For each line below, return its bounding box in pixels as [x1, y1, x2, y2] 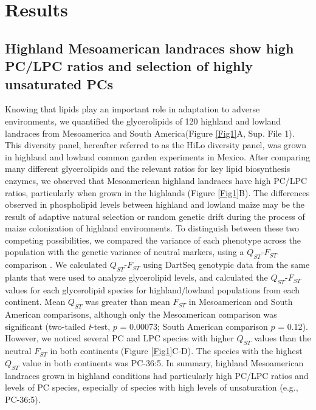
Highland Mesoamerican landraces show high [5, 38, 294, 57]
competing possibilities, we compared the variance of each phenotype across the [5, 233, 301, 246]
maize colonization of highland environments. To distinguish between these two [5, 222, 300, 234]
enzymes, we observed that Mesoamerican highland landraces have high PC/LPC [5, 174, 307, 186]
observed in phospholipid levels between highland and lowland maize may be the [5, 198, 305, 211]
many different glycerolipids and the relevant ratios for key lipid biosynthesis [5, 162, 290, 175]
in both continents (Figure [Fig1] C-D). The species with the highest [50, 344, 303, 357]
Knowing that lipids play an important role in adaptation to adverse [5, 103, 260, 115]
